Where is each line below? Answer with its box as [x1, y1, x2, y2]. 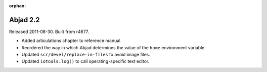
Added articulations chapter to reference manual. [21, 37, 122, 44]
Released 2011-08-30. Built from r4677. [9, 29, 89, 35]
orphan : [9, 3, 26, 8]
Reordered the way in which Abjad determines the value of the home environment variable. [21, 44, 206, 50]
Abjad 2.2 [9, 15, 40, 24]
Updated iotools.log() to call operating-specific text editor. [21, 58, 150, 64]
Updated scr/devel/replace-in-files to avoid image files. [21, 52, 150, 58]
